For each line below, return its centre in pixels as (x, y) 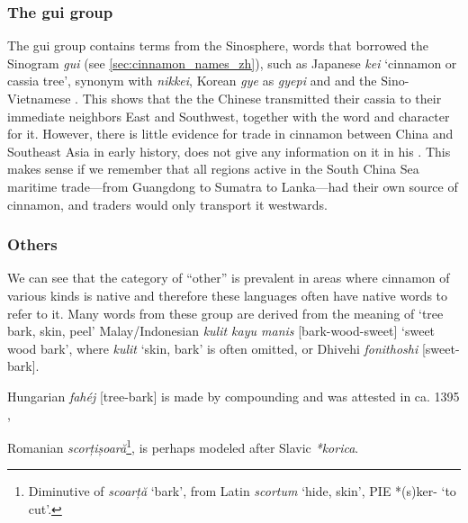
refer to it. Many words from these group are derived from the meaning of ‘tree (225, 313)
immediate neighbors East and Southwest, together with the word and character (229, 116)
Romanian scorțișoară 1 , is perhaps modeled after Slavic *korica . (183, 446)
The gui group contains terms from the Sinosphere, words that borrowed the (218, 45)
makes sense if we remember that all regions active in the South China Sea (213, 169)
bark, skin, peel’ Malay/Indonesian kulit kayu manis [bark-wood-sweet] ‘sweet (221, 331)
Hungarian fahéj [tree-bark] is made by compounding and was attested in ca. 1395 (234, 396)
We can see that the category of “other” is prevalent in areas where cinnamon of (229, 278)
